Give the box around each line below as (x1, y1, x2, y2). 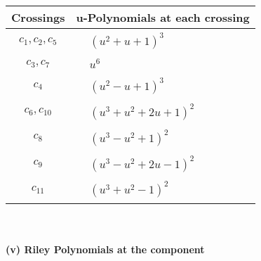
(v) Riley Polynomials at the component (6, 242, 205, 257)
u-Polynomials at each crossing (76, 9, 250, 25)
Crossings (11, 9, 65, 25)
